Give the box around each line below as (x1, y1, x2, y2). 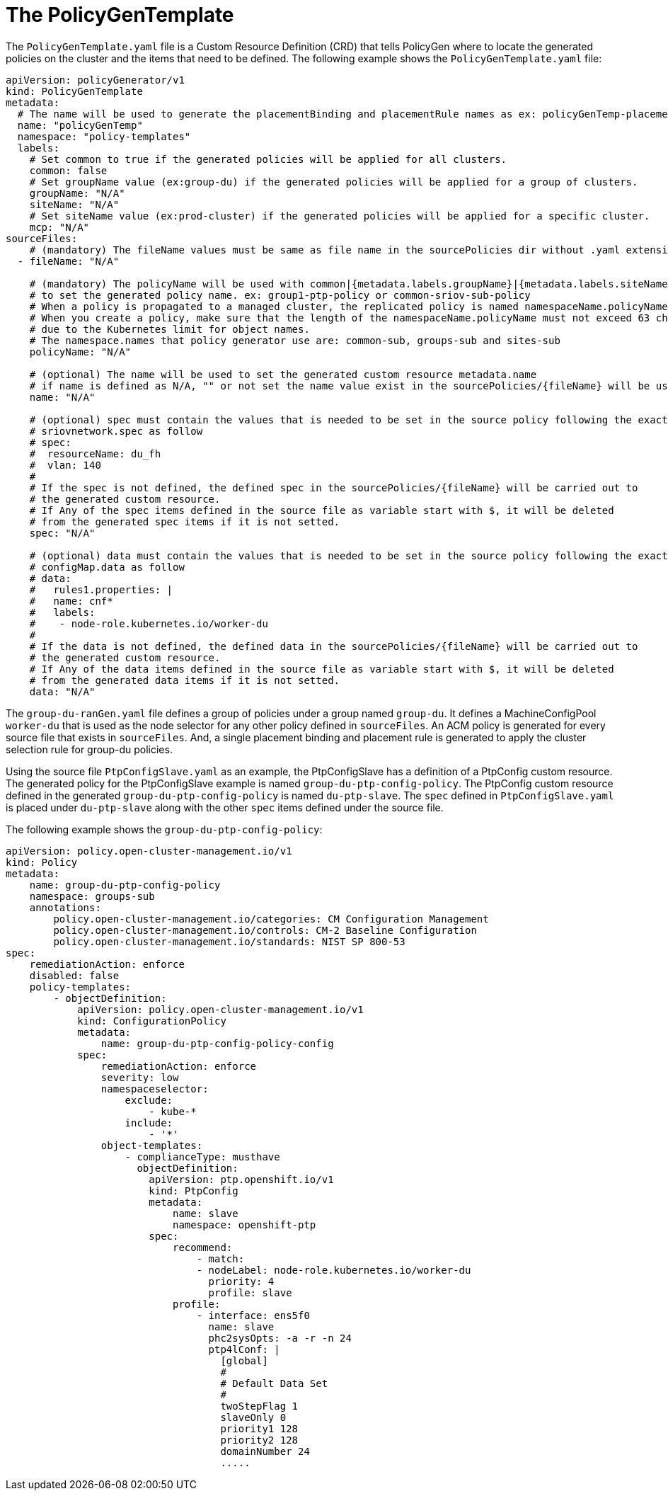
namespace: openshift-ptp (173, 1218, 316, 1231)
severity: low (100, 1071, 179, 1083)
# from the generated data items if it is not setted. (29, 674, 340, 686)
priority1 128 (220, 1422, 299, 1434)
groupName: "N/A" (29, 187, 125, 199)
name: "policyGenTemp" (17, 119, 143, 131)
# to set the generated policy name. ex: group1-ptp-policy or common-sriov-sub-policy (29, 289, 531, 301)
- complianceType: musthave (125, 1150, 280, 1163)
